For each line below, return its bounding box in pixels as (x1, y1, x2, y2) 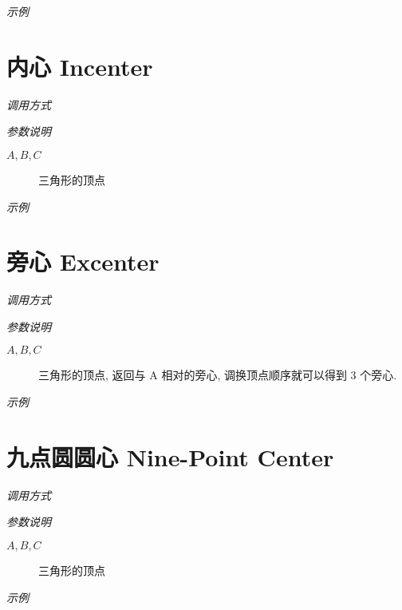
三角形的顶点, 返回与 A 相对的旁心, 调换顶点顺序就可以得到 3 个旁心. (38, 366, 397, 383)
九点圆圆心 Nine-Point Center (6, 440, 334, 473)
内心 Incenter (6, 50, 153, 82)
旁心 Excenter (6, 245, 160, 278)
